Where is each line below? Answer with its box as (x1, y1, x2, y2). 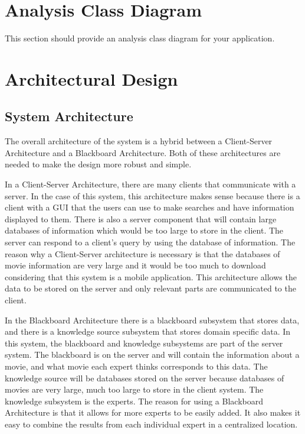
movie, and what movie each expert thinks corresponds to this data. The (5, 359, 268, 372)
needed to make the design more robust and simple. (5, 158, 192, 170)
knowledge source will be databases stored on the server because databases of (5, 371, 284, 384)
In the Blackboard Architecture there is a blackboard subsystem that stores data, (5, 313, 300, 326)
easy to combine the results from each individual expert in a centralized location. (5, 417, 298, 430)
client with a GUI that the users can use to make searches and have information (5, 201, 294, 213)
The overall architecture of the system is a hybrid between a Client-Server (5, 135, 273, 147)
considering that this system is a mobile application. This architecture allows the (5, 270, 297, 283)
